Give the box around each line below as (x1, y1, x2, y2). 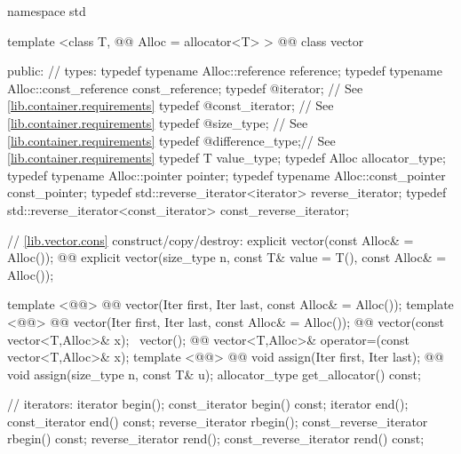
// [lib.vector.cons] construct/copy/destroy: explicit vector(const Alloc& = (7, 230, 414, 249)
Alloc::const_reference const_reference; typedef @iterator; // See (7, 78, 363, 97)
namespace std (7, 2, 86, 20)
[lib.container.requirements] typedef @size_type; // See (7, 113, 308, 131)
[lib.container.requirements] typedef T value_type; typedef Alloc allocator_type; (7, 148, 446, 167)
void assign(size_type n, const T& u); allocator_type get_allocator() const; (7, 364, 421, 383)
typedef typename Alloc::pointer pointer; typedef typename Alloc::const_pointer (7, 165, 446, 184)
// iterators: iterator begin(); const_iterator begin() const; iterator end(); (7, 394, 409, 413)
